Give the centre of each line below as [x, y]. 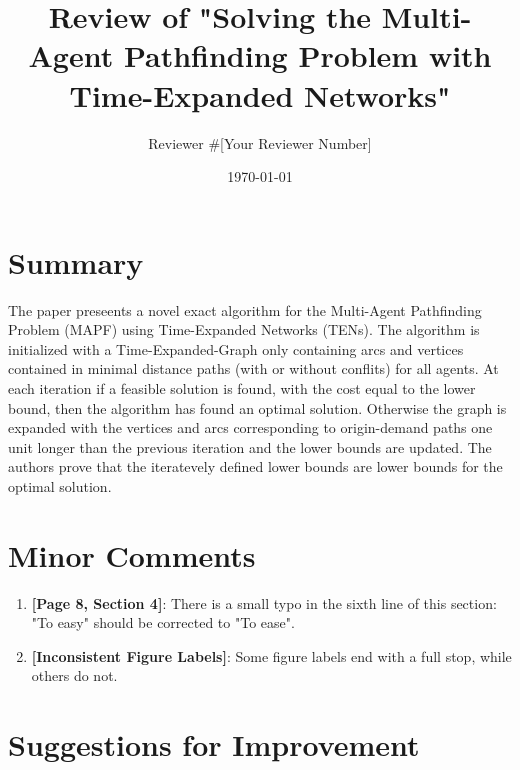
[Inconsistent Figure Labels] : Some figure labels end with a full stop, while [271, 655]
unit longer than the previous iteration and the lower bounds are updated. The [250, 446]
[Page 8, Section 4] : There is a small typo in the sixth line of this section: [264, 602]
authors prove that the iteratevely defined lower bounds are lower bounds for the [255, 466]
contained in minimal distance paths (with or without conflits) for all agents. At [253, 368]
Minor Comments [132, 554]
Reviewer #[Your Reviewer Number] [260, 142]
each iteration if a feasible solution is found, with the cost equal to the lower [242, 388]
